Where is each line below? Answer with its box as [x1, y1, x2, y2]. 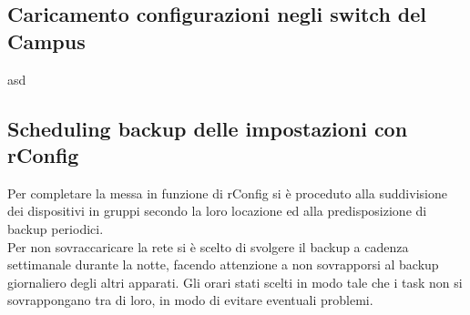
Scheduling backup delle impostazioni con [7, 114, 408, 142]
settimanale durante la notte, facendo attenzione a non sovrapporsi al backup [7, 255, 439, 274]
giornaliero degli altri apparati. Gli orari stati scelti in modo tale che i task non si [7, 272, 463, 291]
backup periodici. [7, 218, 104, 238]
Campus [7, 26, 86, 55]
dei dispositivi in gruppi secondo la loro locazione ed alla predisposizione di [7, 201, 427, 220]
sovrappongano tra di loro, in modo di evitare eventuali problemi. [7, 290, 373, 310]
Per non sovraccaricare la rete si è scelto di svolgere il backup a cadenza [7, 237, 409, 256]
